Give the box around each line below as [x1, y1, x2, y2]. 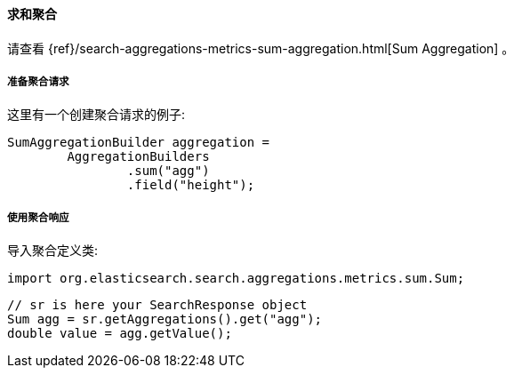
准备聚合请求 [7, 76, 69, 88]
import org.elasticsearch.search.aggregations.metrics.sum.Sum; [7, 271, 465, 286]
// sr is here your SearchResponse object [7, 298, 308, 313]
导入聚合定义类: [7, 243, 99, 259]
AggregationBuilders [67, 149, 210, 164]
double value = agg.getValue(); [7, 326, 232, 341]
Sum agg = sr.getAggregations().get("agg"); [7, 312, 323, 327]
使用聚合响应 [7, 211, 69, 224]
